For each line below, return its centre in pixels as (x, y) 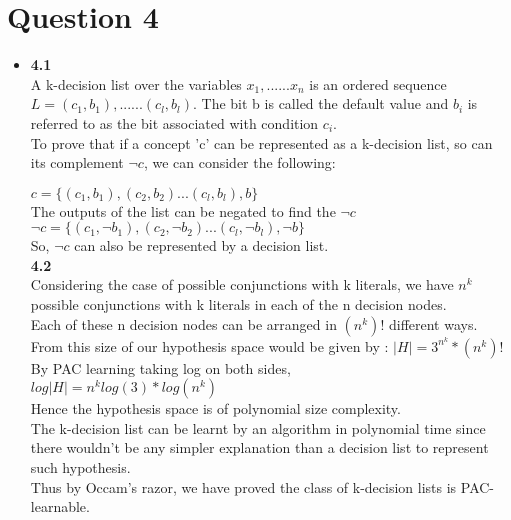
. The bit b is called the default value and (321, 103)
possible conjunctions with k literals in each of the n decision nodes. (238, 304)
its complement (77, 162)
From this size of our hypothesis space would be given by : (209, 345)
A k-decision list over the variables (136, 83)
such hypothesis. (80, 467)
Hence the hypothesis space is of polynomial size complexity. (215, 408)
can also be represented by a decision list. (201, 245)
